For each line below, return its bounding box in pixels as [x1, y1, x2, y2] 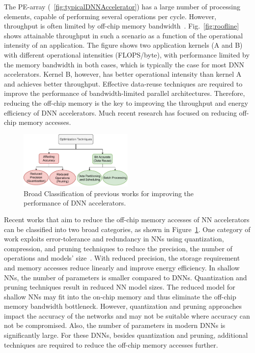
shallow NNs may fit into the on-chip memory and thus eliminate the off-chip [4, 291, 236, 301]
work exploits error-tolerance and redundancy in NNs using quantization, [4, 234, 224, 244]
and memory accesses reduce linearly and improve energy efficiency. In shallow [4, 262, 240, 272]
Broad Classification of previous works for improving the [24, 188, 194, 198]
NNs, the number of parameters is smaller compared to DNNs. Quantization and [4, 272, 247, 282]
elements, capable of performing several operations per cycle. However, [4, 11, 217, 21]
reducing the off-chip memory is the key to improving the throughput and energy [4, 97, 248, 108]
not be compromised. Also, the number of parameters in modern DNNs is [4, 320, 226, 330]
